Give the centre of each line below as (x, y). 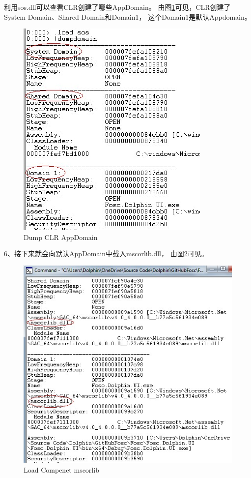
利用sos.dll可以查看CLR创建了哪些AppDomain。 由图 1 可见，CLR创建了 (117, 7)
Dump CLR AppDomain (61, 237)
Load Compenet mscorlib (61, 469)
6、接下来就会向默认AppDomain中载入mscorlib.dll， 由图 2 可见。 (106, 254)
